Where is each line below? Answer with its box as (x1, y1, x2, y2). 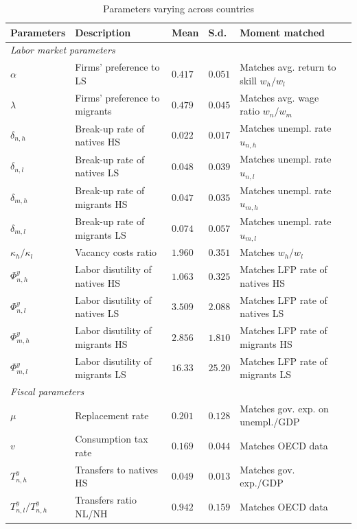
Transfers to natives (75, 462, 159, 476)
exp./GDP (240, 475, 284, 490)
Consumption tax (75, 432, 148, 446)
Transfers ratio (75, 493, 137, 507)
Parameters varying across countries (102, 1, 254, 15)
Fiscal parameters (10, 384, 84, 398)
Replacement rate (75, 408, 149, 422)
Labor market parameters (10, 43, 115, 57)
